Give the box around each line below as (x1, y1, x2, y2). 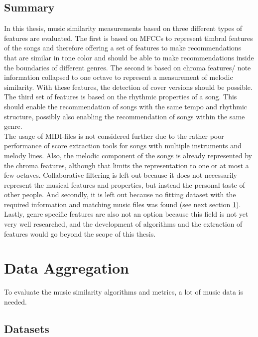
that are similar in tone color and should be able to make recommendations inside (4, 52, 254, 62)
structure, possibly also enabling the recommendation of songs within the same (4, 111, 245, 121)
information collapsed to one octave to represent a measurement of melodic (4, 72, 233, 82)
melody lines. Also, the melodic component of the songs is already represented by (4, 150, 252, 160)
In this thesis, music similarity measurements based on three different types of (4, 23, 242, 33)
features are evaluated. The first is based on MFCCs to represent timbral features (4, 32, 253, 43)
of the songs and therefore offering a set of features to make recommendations (4, 42, 242, 53)
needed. (4, 296, 27, 307)
